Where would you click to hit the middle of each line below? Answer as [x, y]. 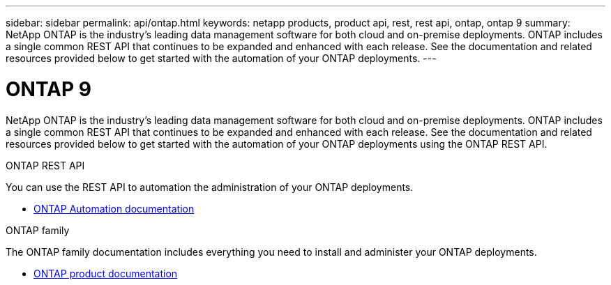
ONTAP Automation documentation [114, 208]
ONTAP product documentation [106, 273]
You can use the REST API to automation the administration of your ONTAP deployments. [210, 187]
